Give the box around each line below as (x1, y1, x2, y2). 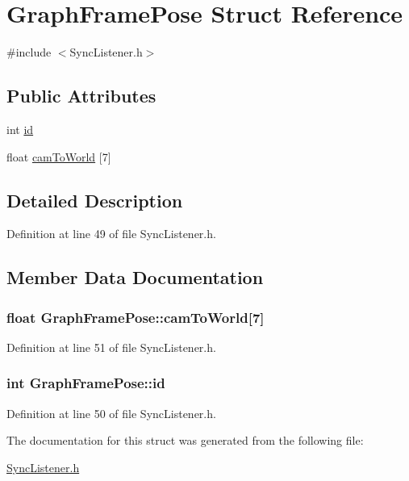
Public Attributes (6, 83, 157, 108)
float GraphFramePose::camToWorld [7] (6, 307, 265, 327)
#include (6, 44, 52, 61)
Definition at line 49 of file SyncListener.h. (6, 225, 216, 242)
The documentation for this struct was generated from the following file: (6, 432, 364, 449)
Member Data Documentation (6, 265, 264, 290)
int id (6, 120, 34, 137)
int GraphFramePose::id (6, 373, 165, 393)
